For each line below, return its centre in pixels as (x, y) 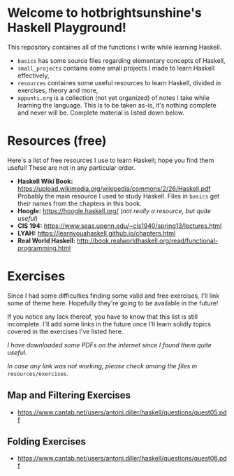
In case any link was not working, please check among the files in (102, 366)
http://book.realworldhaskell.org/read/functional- (147, 240)
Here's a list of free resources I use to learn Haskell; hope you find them (111, 160)
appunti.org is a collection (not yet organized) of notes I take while (113, 98)
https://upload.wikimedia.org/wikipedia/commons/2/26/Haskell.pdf (114, 188)
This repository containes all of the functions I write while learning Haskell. (115, 47)
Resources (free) (57, 141)
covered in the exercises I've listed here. (65, 331)
